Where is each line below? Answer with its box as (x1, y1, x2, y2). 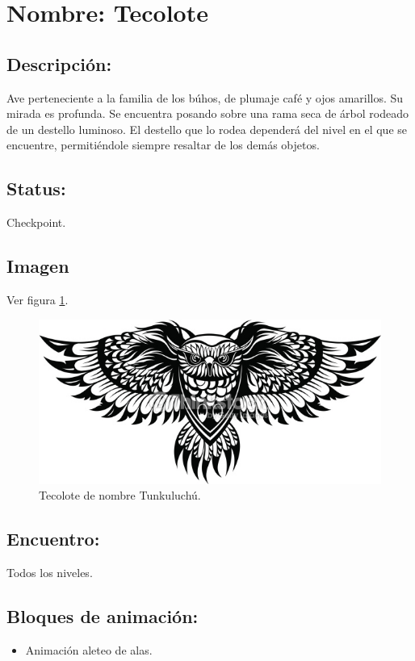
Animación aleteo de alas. (25, 641, 153, 658)
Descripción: (6, 51, 112, 76)
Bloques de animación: (6, 604, 199, 629)
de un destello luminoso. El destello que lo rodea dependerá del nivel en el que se (6, 120, 408, 137)
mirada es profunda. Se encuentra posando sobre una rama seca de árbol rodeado (6, 105, 409, 122)
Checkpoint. (6, 214, 66, 231)
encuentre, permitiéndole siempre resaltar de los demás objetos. (6, 136, 320, 153)
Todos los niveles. (6, 564, 93, 581)
